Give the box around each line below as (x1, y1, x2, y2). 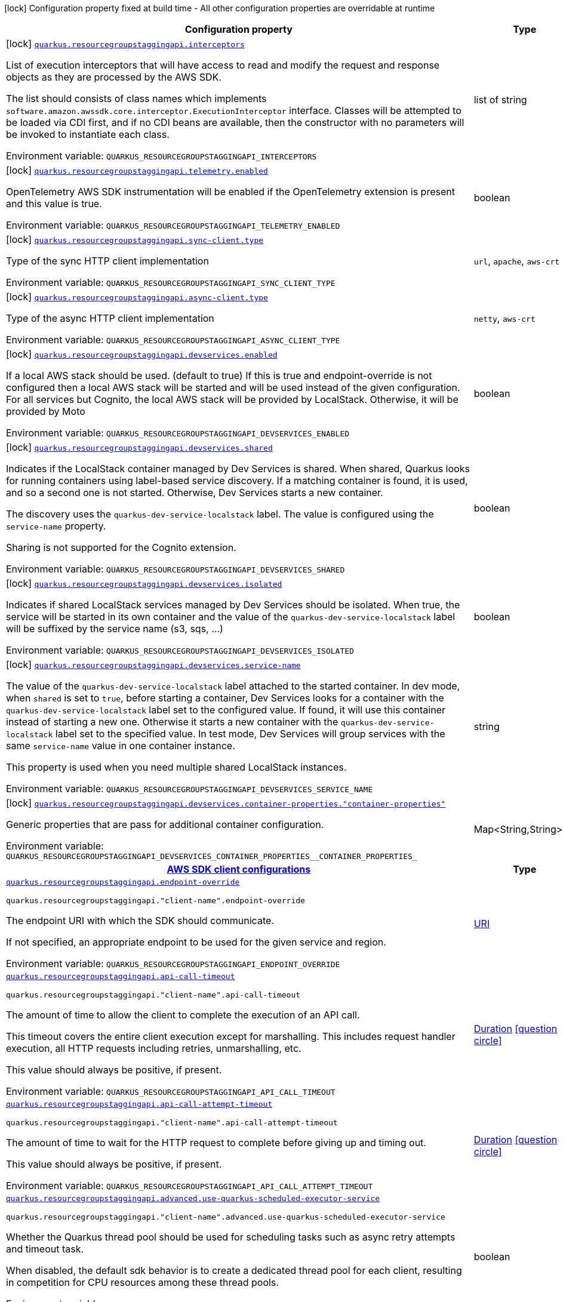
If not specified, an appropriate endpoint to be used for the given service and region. (6, 936, 386, 948)
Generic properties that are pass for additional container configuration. (6, 818, 324, 830)
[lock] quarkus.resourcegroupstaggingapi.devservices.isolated (6, 577, 282, 589)
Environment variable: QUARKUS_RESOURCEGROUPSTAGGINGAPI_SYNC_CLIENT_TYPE (6, 276, 336, 288)
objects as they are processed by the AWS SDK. (6, 71, 221, 83)
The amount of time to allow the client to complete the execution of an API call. (6, 1009, 360, 1021)
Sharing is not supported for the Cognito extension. (6, 541, 236, 553)
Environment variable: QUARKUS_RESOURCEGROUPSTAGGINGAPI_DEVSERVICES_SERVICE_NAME (6, 783, 373, 795)
